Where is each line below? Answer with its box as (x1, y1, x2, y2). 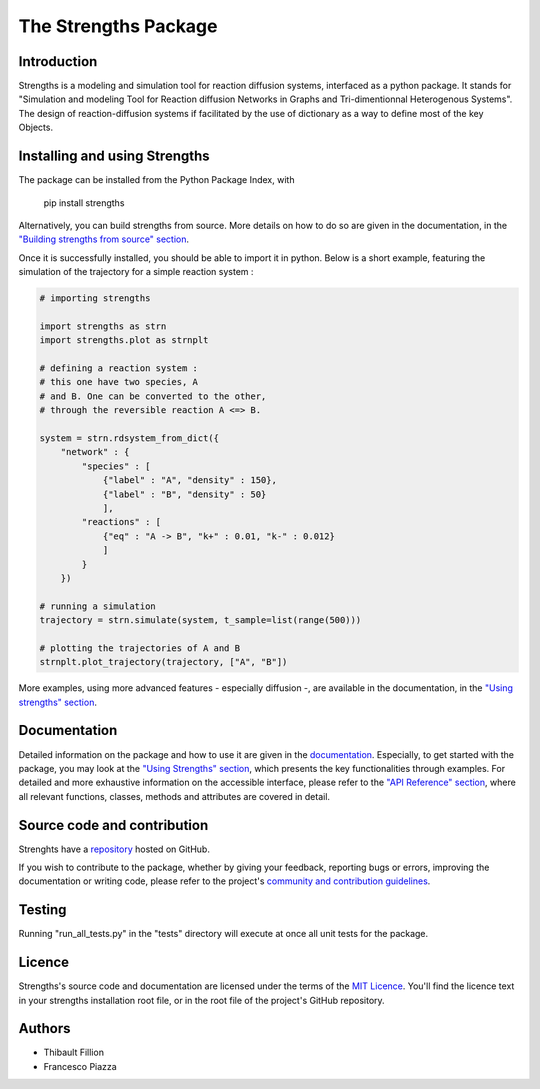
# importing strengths (39, 293, 151, 304)
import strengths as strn (39, 320, 167, 332)
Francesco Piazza (43, 1060, 117, 1072)
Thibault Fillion (43, 1046, 105, 1059)
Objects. (18, 121, 54, 134)
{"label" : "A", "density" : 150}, (102, 475, 277, 486)
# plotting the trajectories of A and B (39, 642, 240, 654)
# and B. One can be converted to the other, (39, 390, 267, 402)
